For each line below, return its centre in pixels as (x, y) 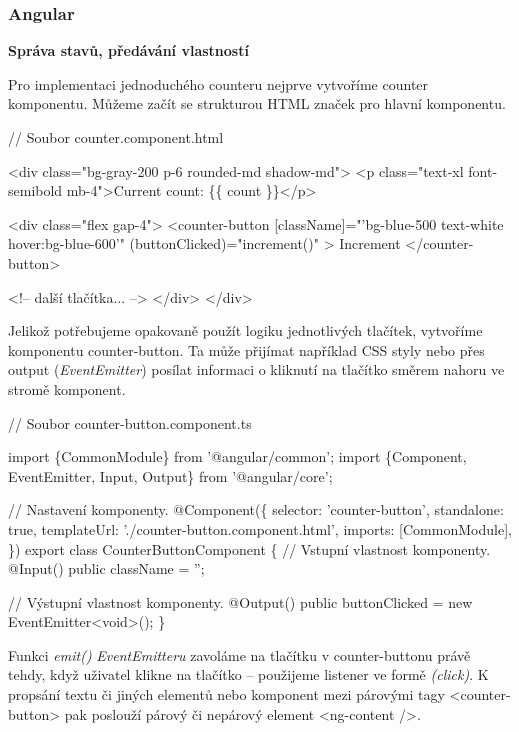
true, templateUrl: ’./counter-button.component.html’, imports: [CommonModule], (260, 528)
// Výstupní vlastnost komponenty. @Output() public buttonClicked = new (240, 601)
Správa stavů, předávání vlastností (128, 50)
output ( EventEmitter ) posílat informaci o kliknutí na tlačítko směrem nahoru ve (256, 369)
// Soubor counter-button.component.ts (130, 422)
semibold (35, 190)
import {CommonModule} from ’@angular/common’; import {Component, (237, 456)
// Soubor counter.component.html (116, 137)
